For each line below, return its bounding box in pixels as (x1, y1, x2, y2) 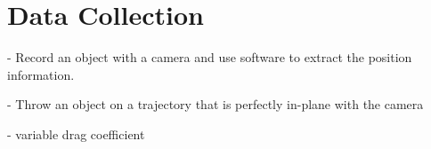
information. (7, 65, 75, 83)
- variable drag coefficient (7, 124, 145, 143)
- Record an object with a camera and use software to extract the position (7, 48, 412, 67)
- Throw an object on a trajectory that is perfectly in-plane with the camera (7, 95, 424, 114)
